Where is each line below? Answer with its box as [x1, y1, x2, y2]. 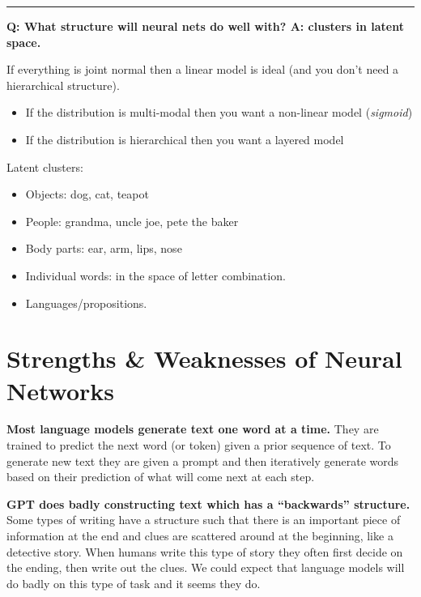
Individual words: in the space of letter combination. [25, 267, 286, 284]
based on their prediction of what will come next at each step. [6, 468, 315, 485]
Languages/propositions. [25, 294, 147, 311]
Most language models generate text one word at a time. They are [6, 420, 379, 437]
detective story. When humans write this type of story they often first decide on [6, 543, 403, 560]
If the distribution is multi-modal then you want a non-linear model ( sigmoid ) [25, 104, 413, 121]
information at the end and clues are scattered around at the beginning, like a [6, 527, 393, 544]
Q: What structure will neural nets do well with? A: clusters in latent [6, 18, 404, 34]
